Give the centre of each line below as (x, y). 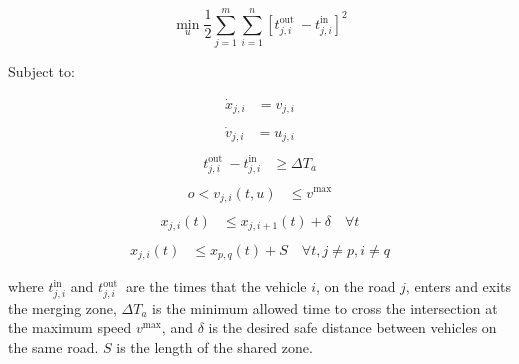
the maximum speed (70, 327)
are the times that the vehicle (216, 286)
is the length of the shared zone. (214, 346)
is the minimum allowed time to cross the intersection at (325, 307)
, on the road (356, 286)
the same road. (53, 346)
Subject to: (41, 71)
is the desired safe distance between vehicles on (352, 327)
